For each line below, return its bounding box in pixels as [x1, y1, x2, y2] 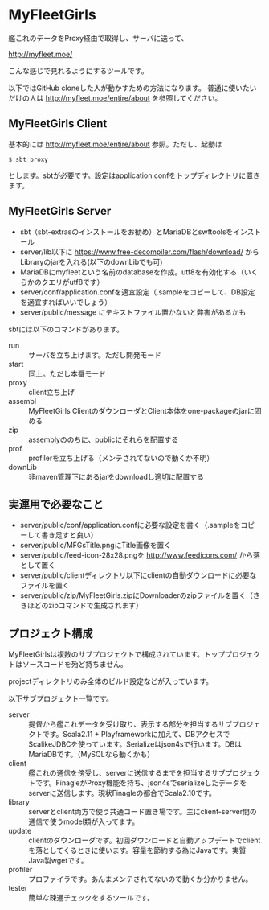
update [8, 826, 32, 836]
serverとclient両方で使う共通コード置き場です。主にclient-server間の [28, 807, 257, 817]
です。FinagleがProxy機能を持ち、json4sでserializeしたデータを [35, 778, 247, 788]
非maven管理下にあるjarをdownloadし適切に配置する [28, 471, 205, 481]
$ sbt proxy [8, 155, 48, 163]
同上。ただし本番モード [28, 369, 106, 378]
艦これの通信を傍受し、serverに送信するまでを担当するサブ [28, 768, 226, 778]
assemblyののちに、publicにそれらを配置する [28, 434, 179, 444]
